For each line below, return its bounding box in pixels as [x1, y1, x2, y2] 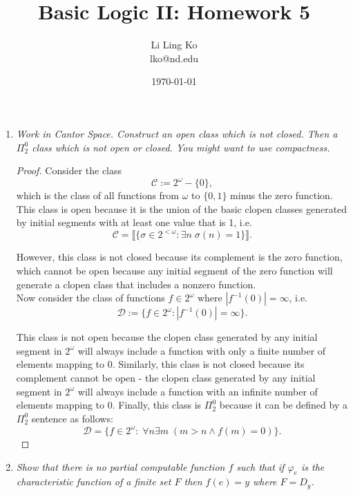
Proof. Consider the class [16, 163, 122, 178]
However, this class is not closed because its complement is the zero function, [16, 250, 343, 264]
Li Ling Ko [151, 37, 198, 52]
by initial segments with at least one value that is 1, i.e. [16, 215, 252, 230]
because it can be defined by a [219, 398, 347, 412]
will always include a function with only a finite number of [77, 343, 326, 357]
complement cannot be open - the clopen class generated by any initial [16, 371, 316, 385]
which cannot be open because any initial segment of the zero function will [16, 263, 333, 278]
